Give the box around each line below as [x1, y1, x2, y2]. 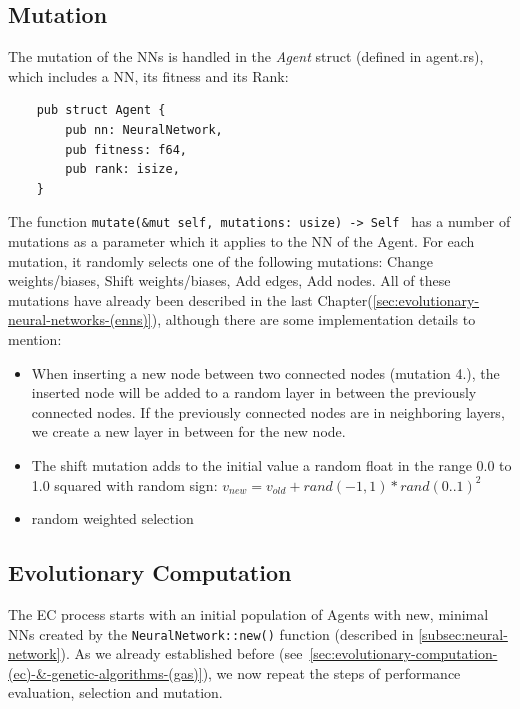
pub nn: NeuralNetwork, [65, 122, 223, 137]
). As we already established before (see [60, 643, 303, 664]
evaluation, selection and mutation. [8, 682, 223, 703]
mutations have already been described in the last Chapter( [8, 289, 373, 310]
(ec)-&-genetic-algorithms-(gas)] [8, 662, 203, 683]
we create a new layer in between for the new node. [31, 421, 346, 442]
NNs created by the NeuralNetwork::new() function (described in [8, 623, 414, 644]
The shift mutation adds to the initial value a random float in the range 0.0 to [31, 454, 512, 475]
